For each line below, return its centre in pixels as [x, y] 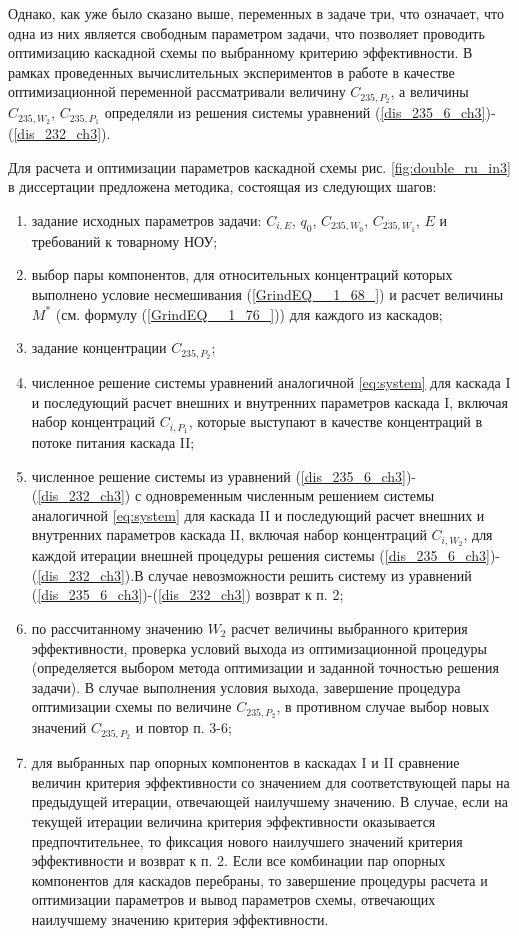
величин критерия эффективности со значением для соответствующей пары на [270, 781]
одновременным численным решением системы [290, 495]
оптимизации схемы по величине [131, 706]
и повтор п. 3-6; [183, 727]
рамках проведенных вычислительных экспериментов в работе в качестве [231, 71]
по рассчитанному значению [117, 628]
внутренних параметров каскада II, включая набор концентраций [229, 534]
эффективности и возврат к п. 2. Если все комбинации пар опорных [238, 860]
